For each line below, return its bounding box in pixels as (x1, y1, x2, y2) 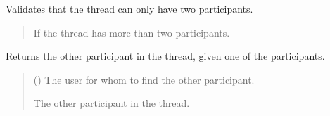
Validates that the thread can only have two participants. (6, 1, 253, 15)
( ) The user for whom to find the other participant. (33, 72, 255, 86)
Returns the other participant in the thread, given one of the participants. (6, 49, 325, 63)
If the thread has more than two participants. (33, 25, 230, 39)
